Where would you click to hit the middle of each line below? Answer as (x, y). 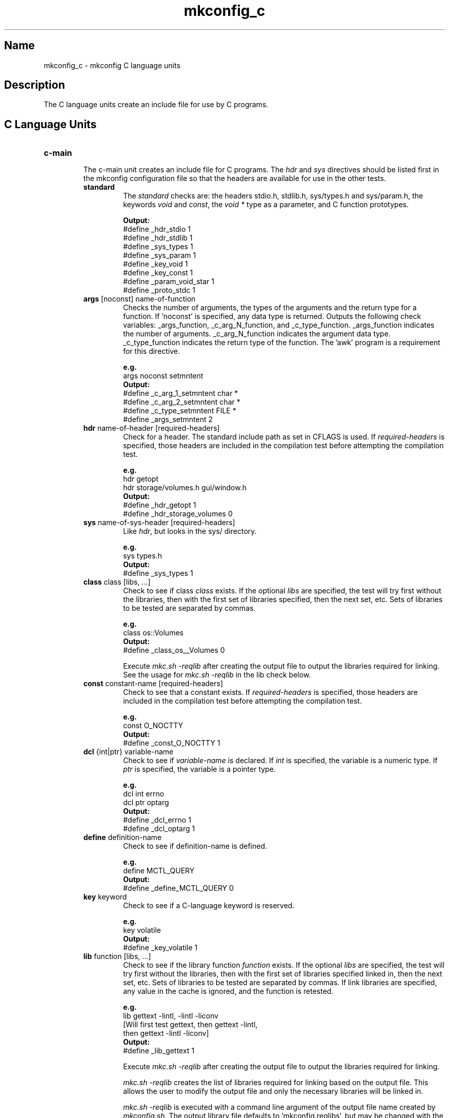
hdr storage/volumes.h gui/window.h (185, 488)
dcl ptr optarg (146, 803)
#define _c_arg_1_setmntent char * (181, 393)
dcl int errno (144, 794)
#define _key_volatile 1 (160, 948)
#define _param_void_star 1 (169, 282)
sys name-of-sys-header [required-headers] (159, 523)
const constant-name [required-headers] (153, 684)
